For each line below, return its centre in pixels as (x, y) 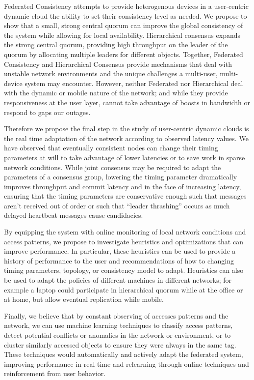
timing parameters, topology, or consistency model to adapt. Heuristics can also (124, 270)
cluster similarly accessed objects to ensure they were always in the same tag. (120, 344)
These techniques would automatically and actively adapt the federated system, (124, 354)
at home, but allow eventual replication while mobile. (84, 299)
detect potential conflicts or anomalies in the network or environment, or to (117, 335)
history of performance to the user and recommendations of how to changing (119, 260)
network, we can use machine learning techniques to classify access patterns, (118, 325)
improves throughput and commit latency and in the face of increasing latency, (123, 186)
